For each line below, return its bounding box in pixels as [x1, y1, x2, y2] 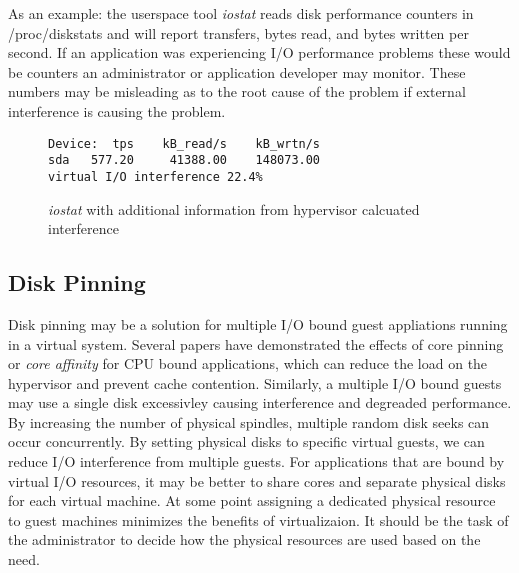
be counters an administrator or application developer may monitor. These [8, 61, 466, 82]
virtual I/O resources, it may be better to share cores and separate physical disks [8, 470, 506, 491]
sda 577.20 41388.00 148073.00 [48, 153, 321, 168]
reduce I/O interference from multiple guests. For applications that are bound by [8, 451, 505, 472]
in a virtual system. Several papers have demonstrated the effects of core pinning [8, 333, 504, 354]
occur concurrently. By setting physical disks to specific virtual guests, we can [8, 431, 485, 452]
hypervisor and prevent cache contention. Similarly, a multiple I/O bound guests [8, 372, 502, 393]
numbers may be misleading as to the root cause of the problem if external [8, 81, 466, 102]
